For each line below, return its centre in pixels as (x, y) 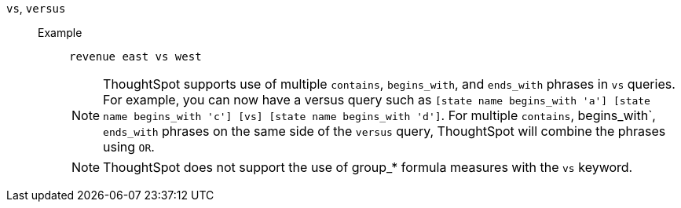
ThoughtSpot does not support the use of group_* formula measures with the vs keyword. (368, 167)
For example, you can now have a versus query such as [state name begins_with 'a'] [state (377, 100)
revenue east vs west (135, 57)
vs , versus (36, 8)
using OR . (129, 147)
